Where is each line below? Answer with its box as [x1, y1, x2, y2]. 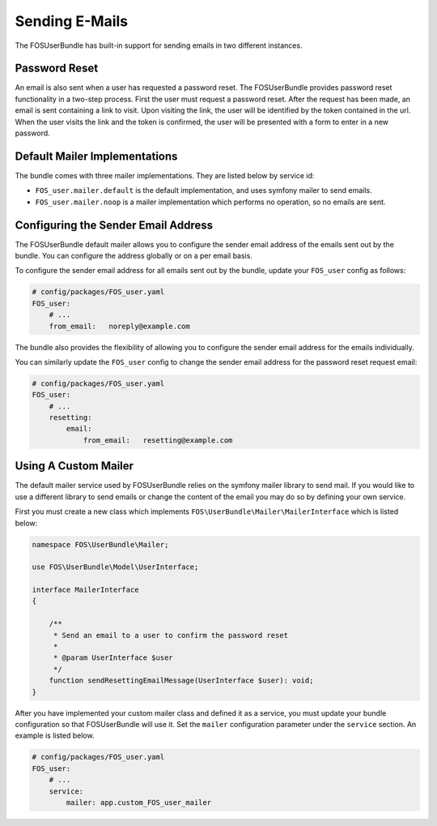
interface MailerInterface [32, 585, 139, 595]
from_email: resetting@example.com [83, 435, 233, 445]
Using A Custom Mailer [15, 459, 134, 473]
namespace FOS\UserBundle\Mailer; [32, 540, 169, 549]
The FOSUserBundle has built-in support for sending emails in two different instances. [15, 41, 303, 50]
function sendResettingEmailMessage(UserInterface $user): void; [49, 676, 314, 685]
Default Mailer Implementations [15, 149, 178, 163]
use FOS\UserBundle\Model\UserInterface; [32, 563, 199, 571]
